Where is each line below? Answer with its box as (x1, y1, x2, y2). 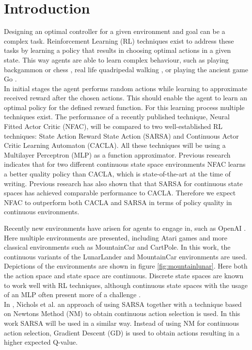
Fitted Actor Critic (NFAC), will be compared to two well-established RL (4, 121, 222, 131)
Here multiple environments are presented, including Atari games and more (4, 232, 227, 242)
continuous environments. (4, 207, 79, 217)
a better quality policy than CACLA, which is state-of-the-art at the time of (4, 169, 231, 179)
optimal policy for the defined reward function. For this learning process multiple (4, 102, 245, 112)
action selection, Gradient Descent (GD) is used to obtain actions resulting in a (4, 327, 240, 337)
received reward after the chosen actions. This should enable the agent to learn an (4, 93, 248, 103)
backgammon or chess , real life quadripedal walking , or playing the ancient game (4, 64, 248, 74)
